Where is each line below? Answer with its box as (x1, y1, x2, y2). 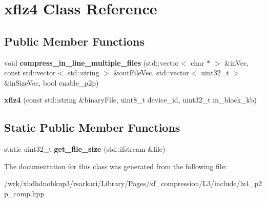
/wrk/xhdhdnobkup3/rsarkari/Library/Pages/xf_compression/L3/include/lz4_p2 (4, 178, 262, 189)
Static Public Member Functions (4, 119, 180, 135)
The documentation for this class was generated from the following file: (4, 160, 227, 171)
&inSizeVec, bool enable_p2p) (4, 77, 99, 88)
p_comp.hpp (4, 188, 45, 198)
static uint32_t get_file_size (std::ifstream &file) (4, 144, 166, 154)
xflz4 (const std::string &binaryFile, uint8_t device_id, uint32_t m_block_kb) (4, 94, 257, 105)
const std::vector (4, 67, 56, 78)
